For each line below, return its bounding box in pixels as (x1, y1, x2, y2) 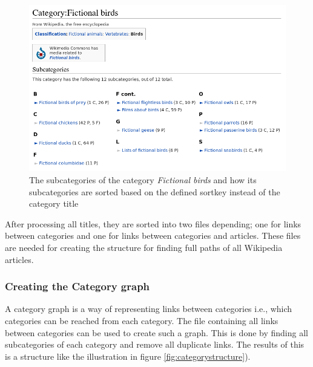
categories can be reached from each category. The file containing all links (5, 314, 278, 326)
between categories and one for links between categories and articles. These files (5, 229, 301, 242)
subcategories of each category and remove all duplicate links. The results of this (5, 338, 305, 351)
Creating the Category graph (5, 279, 150, 294)
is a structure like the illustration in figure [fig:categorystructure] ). (5, 349, 251, 362)
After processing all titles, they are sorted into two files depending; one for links (5, 217, 301, 230)
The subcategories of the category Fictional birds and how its (29, 173, 257, 186)
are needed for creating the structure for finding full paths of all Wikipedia (5, 241, 283, 253)
